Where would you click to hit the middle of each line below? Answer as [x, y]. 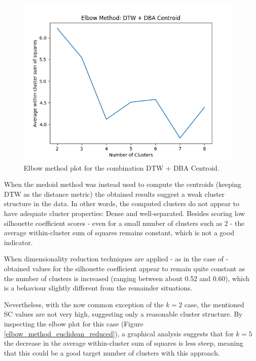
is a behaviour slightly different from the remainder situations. [98, 288]
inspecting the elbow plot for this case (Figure [74, 323]
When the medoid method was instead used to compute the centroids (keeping [123, 184]
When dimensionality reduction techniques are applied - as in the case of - [116, 259]
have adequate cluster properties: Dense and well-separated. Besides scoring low [125, 213]
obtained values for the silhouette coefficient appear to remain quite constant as [125, 268]
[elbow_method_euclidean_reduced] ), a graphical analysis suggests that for [119, 333]
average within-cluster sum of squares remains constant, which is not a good [119, 233]
